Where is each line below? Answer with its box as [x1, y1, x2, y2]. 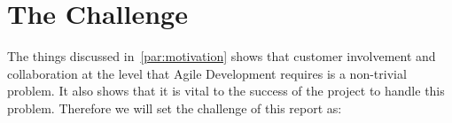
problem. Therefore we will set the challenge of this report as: [7, 98, 342, 117]
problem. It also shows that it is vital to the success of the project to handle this [7, 81, 445, 100]
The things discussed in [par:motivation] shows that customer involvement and [7, 47, 436, 65]
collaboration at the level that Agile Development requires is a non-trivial [7, 64, 407, 82]
